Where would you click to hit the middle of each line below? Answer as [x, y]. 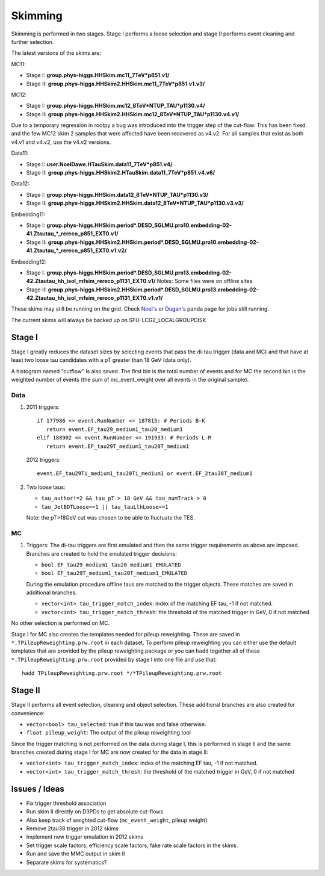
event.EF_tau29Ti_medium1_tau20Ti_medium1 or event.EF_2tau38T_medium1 [145, 474]
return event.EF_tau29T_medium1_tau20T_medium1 [118, 446]
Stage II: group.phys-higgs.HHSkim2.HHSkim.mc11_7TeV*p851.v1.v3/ [116, 84]
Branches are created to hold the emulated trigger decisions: [101, 553]
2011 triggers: [43, 407]
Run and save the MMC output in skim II [76, 854]
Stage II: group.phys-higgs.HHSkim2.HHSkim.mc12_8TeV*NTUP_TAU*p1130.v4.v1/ [133, 114]
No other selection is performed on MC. [60, 623]
